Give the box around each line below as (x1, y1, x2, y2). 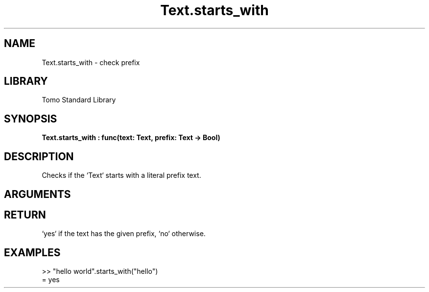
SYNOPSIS (4, 112, 57, 125)
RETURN (4, 208, 46, 221)
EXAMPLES (4, 246, 61, 259)
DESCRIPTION (4, 150, 74, 163)
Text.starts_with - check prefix (42, 58, 140, 67)
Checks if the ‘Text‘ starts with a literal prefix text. (42, 171, 201, 180)
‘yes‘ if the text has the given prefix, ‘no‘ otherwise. (42, 229, 206, 238)
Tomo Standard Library (42, 96, 116, 104)
